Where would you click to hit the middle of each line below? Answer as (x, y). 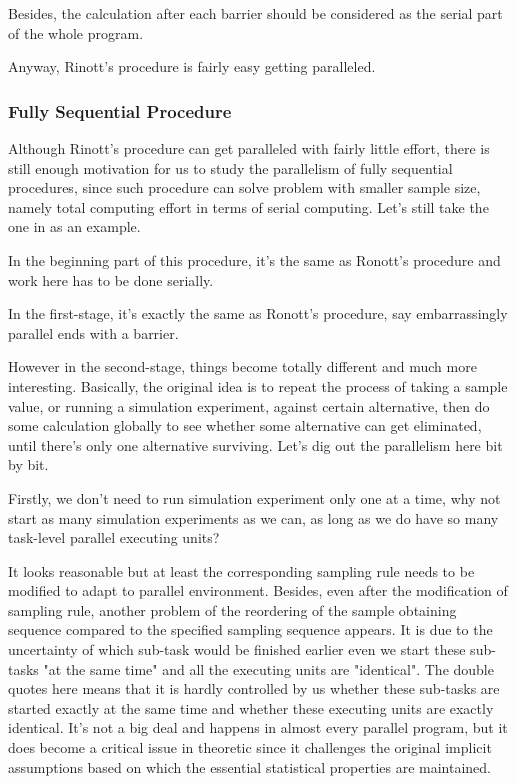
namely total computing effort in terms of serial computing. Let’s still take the (248, 206)
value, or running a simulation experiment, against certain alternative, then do (249, 405)
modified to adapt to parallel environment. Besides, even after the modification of (258, 590)
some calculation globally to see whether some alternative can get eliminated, (245, 425)
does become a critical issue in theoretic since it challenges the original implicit (250, 747)
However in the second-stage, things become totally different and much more (242, 366)
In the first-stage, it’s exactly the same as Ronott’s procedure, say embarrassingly (258, 313)
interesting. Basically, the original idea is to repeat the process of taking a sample (258, 385)
